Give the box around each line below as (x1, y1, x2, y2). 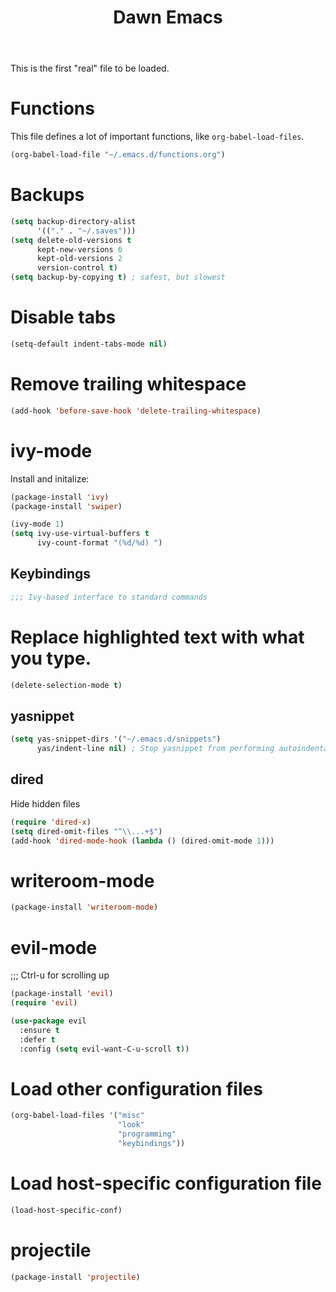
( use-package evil (10, 1016, 87, 1026)
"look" (117, 1120, 145, 1130)
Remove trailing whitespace (10, 373, 247, 396)
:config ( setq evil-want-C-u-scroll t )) (19, 1044, 190, 1054)
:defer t (19, 1034, 56, 1045)
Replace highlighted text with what (10, 626, 305, 648)
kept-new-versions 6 (36, 244, 123, 255)
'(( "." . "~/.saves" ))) (36, 226, 137, 236)
